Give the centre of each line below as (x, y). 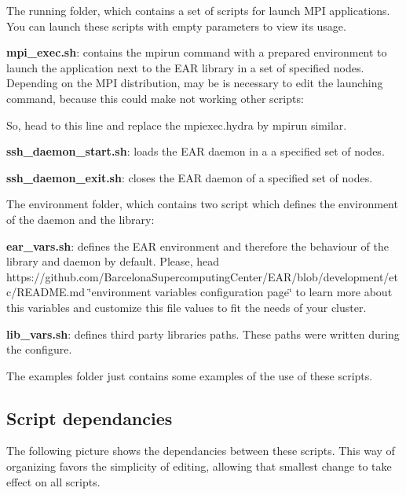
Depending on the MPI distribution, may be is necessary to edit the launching (195, 83)
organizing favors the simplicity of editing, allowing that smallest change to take (199, 466)
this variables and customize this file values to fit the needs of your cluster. (187, 307)
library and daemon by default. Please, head (113, 261)
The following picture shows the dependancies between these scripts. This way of (201, 451)
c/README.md (46, 292)
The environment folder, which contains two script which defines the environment (202, 204)
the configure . (39, 349)
